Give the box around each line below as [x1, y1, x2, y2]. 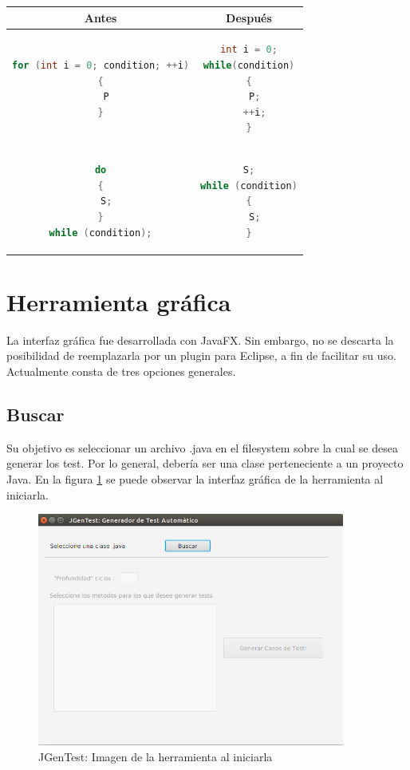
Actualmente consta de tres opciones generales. [6, 362, 236, 379]
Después [226, 9, 272, 26]
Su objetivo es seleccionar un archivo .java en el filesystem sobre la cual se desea [6, 439, 398, 456]
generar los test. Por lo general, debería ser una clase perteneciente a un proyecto [6, 455, 404, 472]
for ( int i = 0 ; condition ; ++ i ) [12, 59, 190, 71]
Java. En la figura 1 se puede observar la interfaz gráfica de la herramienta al [6, 470, 384, 487]
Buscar [6, 401, 65, 426]
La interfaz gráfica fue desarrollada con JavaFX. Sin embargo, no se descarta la [6, 331, 394, 348]
